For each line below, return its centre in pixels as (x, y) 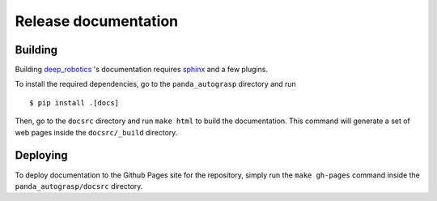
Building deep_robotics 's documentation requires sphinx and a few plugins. (142, 70)
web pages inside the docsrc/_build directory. (96, 132)
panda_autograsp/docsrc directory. (79, 186)
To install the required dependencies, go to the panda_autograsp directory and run (156, 84)
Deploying (41, 155)
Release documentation (96, 21)
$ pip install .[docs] (74, 103)
